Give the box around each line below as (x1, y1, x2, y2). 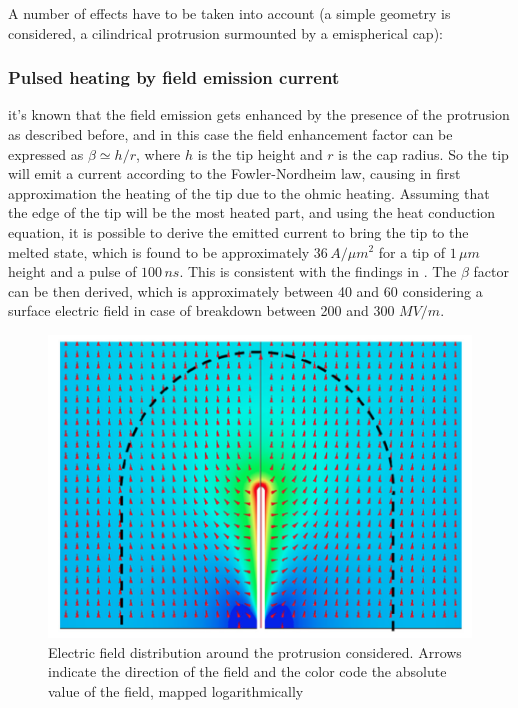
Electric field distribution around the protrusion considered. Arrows (48, 641, 462, 662)
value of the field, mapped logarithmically (48, 680, 304, 701)
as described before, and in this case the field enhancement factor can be (8, 124, 453, 144)
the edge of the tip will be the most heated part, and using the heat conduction (8, 202, 496, 223)
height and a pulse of (8, 261, 137, 282)
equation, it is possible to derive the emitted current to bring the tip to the (8, 221, 469, 242)
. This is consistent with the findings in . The (179, 261, 457, 282)
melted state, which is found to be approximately (8, 241, 310, 262)
